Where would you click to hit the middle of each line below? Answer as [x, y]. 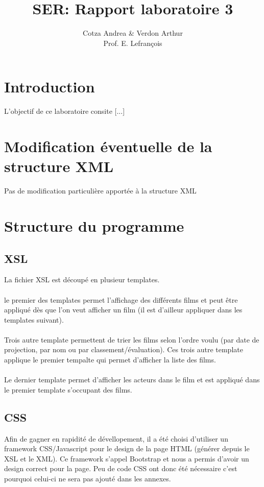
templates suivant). [34, 319]
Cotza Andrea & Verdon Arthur [133, 33]
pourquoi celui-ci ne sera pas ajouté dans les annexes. [88, 479]
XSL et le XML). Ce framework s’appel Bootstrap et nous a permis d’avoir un [127, 458]
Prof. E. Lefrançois [133, 43]
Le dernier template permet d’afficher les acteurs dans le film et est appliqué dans [132, 380]
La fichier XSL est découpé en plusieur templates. [82, 279]
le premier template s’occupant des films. [68, 389]
